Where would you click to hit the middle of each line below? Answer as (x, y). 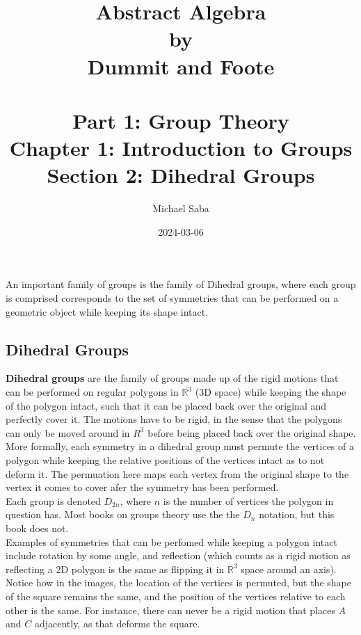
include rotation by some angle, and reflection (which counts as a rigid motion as (178, 555)
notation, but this (297, 514)
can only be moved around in (68, 432)
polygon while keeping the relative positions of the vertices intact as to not (165, 459)
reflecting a (29, 569)
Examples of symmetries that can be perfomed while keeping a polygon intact (171, 541)
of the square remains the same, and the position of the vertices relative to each (176, 596)
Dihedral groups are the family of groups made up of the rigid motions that (172, 378)
